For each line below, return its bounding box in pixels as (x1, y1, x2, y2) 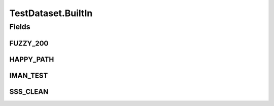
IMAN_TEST (9, 71, 48, 80)
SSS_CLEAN (9, 87, 49, 96)
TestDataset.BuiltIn (9, 8, 93, 19)
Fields (9, 22, 30, 31)
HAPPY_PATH (9, 55, 54, 64)
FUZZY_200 (9, 39, 49, 47)
